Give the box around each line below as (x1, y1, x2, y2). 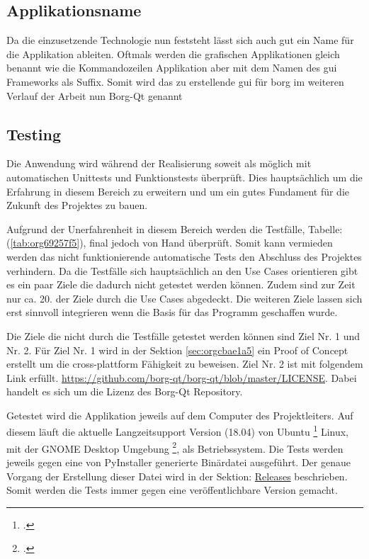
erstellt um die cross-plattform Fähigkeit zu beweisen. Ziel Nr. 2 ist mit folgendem (6, 356, 363, 371)
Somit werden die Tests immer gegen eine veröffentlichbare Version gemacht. (6, 482, 338, 497)
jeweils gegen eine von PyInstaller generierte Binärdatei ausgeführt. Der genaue (6, 454, 351, 469)
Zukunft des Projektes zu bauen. (6, 198, 148, 213)
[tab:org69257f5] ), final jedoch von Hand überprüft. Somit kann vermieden (10, 235, 333, 250)
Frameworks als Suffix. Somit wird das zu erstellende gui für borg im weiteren (6, 74, 344, 89)
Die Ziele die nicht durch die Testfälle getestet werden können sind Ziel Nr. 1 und (6, 328, 361, 343)
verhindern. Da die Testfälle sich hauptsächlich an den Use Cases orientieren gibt (6, 263, 358, 278)
